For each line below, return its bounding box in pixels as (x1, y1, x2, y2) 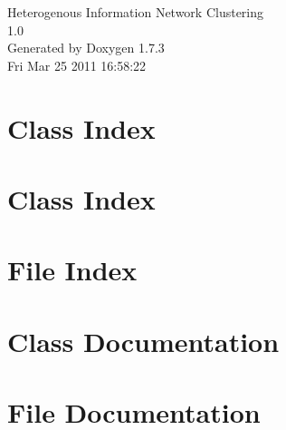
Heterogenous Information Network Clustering (7, 3, 264, 21)
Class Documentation (7, 322, 280, 359)
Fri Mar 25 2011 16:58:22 (7, 55, 147, 74)
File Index (7, 251, 138, 288)
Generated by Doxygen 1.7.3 (7, 38, 165, 57)
